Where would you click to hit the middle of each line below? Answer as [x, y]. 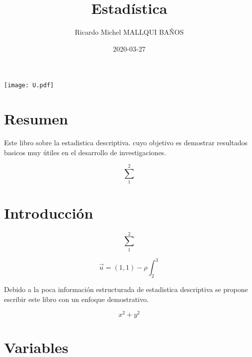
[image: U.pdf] [29, 86]
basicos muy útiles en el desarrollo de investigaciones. [85, 152]
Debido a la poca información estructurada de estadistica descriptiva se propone [126, 289]
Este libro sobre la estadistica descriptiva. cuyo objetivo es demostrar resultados [126, 143]
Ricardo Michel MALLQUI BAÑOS [129, 32]
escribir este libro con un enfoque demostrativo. [76, 299]
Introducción [49, 212]
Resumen [36, 119]
